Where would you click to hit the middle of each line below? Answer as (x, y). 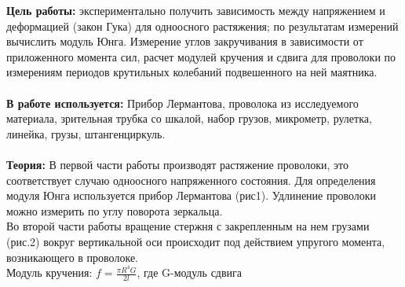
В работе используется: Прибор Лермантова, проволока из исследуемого (182, 103)
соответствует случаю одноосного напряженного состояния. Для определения (191, 180)
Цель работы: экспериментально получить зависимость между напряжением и (196, 10)
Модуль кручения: (49, 272)
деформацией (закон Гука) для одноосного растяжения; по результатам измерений (202, 26)
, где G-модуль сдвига (190, 272)
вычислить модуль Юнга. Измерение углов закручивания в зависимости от (185, 41)
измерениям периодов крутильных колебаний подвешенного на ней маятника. (192, 72)
